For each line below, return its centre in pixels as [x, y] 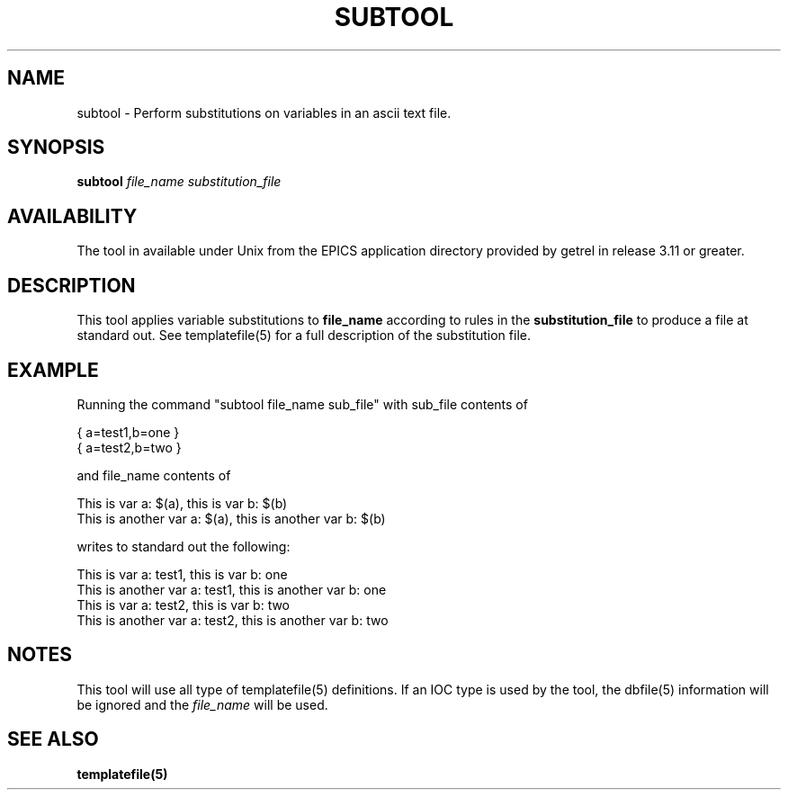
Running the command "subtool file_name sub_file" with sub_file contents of [302, 404]
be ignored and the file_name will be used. [202, 704]
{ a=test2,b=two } [129, 447]
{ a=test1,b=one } [128, 432]
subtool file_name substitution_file [179, 182]
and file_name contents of [154, 475]
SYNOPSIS [56, 148]
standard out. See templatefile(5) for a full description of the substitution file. [304, 336]
